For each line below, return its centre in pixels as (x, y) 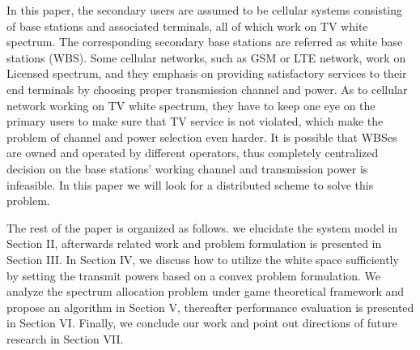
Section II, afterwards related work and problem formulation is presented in (194, 243)
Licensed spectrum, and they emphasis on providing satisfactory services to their (207, 73)
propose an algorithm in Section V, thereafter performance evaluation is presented (210, 307)
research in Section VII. (65, 338)
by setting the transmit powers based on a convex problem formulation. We (194, 275)
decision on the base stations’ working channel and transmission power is (187, 168)
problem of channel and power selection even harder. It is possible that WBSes (202, 137)
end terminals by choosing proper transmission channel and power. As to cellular (207, 89)
